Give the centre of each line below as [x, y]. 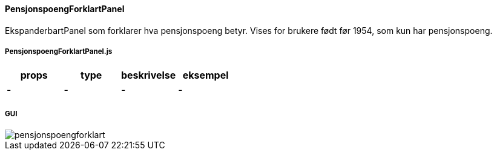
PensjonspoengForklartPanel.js [59, 51]
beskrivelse [148, 75]
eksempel [206, 75]
